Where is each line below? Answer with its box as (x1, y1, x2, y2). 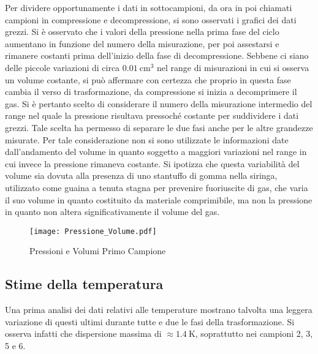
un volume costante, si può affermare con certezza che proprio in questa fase (5, 73, 291, 86)
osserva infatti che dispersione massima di (5, 327, 162, 340)
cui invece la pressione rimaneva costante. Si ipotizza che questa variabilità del (5, 157, 300, 170)
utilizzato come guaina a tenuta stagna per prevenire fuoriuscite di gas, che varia (5, 181, 308, 194)
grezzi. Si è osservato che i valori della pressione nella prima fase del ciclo (5, 25, 279, 38)
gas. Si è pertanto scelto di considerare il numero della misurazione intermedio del (5, 97, 312, 110)
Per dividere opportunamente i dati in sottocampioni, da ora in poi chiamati (5, 1, 292, 13)
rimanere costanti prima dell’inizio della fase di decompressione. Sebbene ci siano (5, 49, 309, 62)
